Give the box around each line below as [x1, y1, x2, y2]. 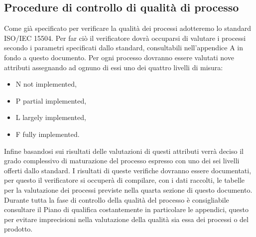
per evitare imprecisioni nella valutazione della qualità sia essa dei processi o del [4, 214, 249, 224]
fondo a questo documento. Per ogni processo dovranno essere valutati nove [4, 52, 234, 62]
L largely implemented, [15, 112, 86, 122]
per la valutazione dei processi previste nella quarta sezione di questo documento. [4, 184, 253, 195]
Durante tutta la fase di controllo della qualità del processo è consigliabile [4, 194, 229, 205]
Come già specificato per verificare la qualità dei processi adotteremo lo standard [4, 23, 251, 33]
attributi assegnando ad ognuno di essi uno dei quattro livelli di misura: [4, 62, 223, 72]
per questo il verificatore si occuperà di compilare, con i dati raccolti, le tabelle [4, 175, 245, 185]
